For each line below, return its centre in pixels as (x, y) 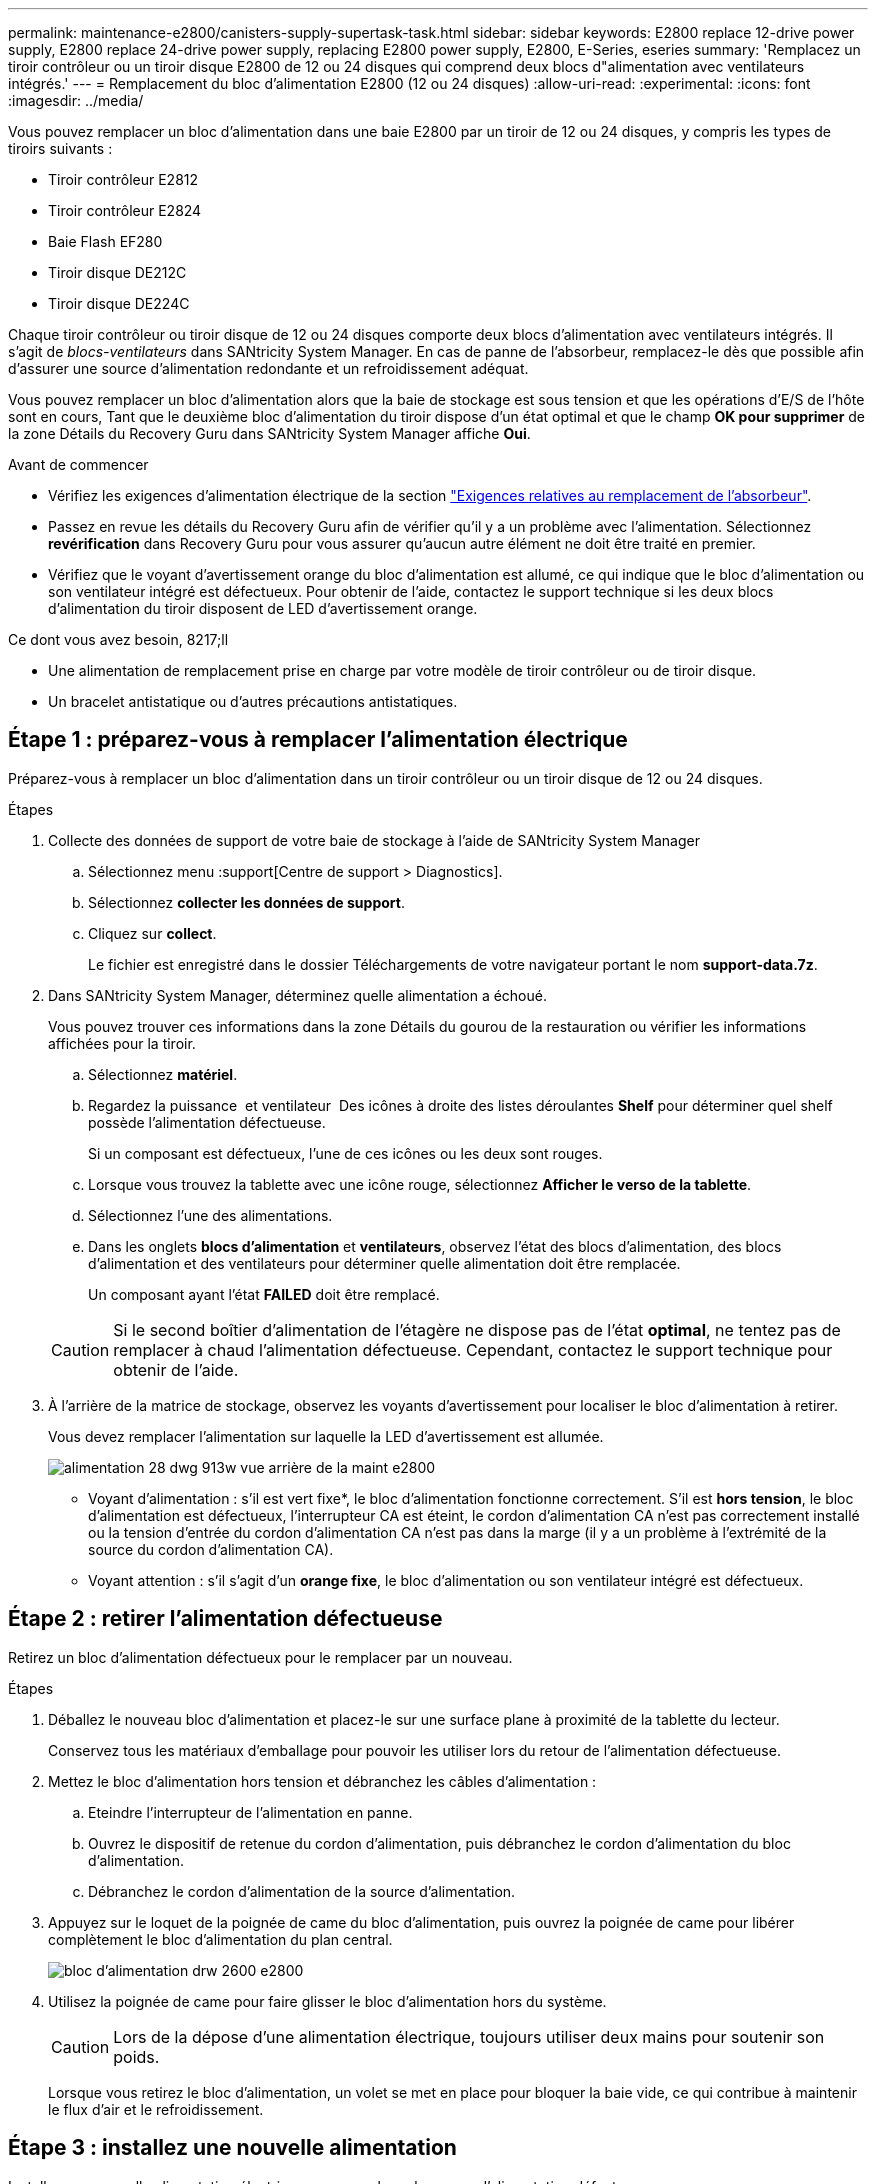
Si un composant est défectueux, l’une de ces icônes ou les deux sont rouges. (345, 1153)
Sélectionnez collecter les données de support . (246, 902)
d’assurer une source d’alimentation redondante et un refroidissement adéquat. (268, 368)
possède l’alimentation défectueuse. (207, 1122)
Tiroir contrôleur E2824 (125, 210)
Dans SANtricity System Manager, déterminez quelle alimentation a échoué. (297, 995)
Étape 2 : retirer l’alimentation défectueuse (225, 1619)
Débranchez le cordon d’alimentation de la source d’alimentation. (302, 1891)
